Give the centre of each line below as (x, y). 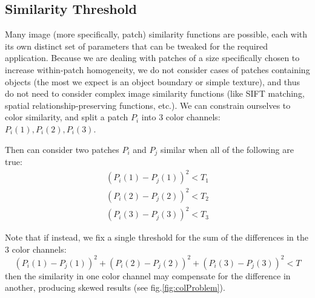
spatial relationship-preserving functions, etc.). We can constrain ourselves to (148, 105)
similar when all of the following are (227, 149)
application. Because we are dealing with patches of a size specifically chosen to (152, 58)
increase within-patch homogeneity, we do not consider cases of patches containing (157, 69)
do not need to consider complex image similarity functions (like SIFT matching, (155, 93)
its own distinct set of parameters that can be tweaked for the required (137, 46)
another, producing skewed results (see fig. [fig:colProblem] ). (115, 287)
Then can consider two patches (62, 149)
